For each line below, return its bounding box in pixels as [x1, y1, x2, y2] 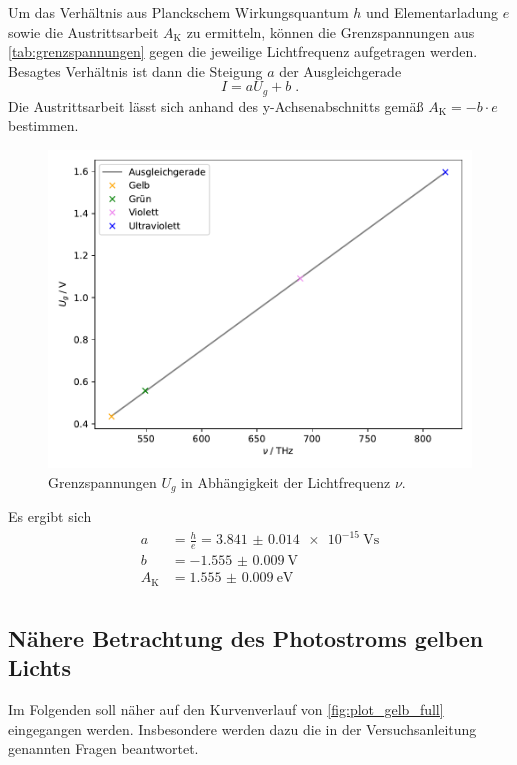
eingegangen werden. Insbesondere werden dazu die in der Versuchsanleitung [8, 718, 477, 739]
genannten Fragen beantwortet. [8, 738, 199, 759]
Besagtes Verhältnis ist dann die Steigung [8, 60, 263, 81]
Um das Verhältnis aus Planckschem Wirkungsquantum [8, 2, 349, 22]
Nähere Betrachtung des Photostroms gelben [8, 622, 484, 653]
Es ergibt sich [8, 506, 92, 527]
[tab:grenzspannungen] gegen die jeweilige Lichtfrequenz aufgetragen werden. [8, 41, 478, 62]
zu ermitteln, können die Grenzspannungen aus [186, 21, 475, 42]
